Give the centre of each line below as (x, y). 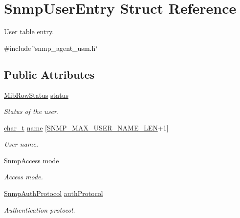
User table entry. (29, 32)
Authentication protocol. (40, 209)
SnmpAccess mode (32, 160)
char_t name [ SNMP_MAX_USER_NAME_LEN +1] (86, 127)
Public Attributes (49, 74)
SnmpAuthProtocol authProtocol (54, 193)
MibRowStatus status (36, 95)
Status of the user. (32, 111)
